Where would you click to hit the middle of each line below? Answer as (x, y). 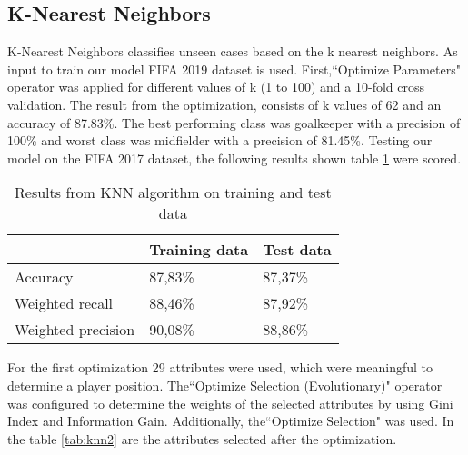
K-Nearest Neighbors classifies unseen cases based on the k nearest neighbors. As (233, 51)
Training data (199, 250)
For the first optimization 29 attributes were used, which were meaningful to (220, 367)
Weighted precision (75, 330)
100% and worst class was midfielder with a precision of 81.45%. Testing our (220, 140)
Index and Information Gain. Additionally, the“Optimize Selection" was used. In (231, 421)
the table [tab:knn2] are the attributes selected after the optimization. (202, 438)
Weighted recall (64, 303)
